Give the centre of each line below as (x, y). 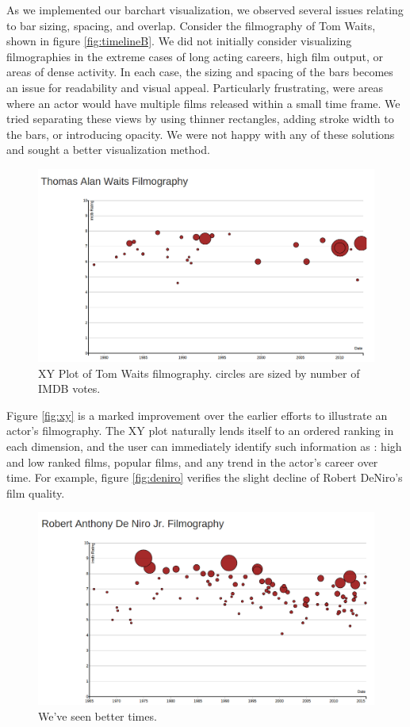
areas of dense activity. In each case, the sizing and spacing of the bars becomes (200, 72)
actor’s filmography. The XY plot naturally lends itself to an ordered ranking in (200, 431)
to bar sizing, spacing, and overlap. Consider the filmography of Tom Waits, (191, 25)
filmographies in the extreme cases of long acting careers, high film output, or (195, 56)
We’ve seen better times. (98, 715)
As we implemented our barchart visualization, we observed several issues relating (205, 10)
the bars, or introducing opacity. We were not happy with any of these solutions (201, 134)
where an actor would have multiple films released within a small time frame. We (203, 103)
